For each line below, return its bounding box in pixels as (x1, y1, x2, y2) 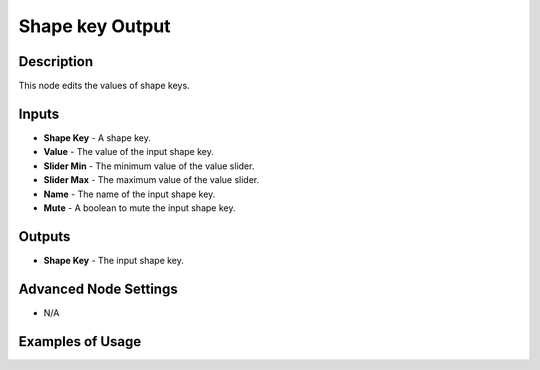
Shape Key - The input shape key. (43, 254, 185, 266)
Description (18, 53, 94, 70)
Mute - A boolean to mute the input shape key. (43, 201, 236, 214)
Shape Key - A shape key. (43, 131, 152, 144)
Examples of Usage (18, 333, 142, 350)
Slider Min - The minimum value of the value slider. (43, 160, 255, 172)
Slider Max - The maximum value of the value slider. (43, 174, 260, 186)
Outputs (18, 228, 71, 245)
